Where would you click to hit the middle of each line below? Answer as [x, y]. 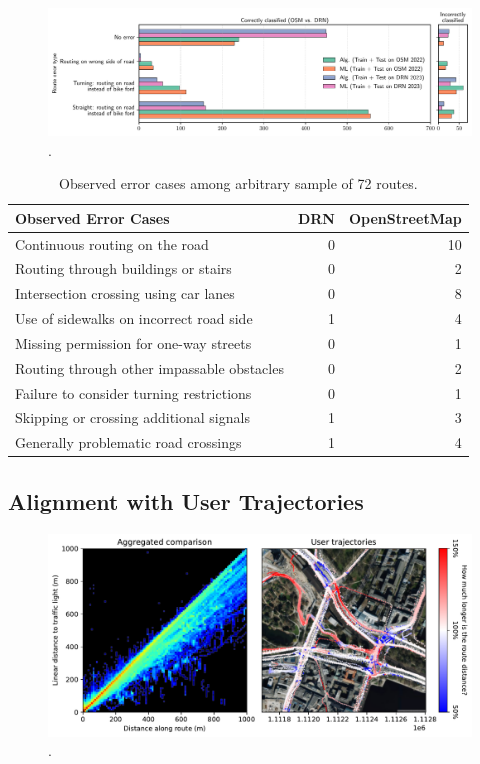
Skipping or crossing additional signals [132, 417]
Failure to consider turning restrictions [133, 392]
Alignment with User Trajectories [186, 500]
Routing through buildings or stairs [123, 268]
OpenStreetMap [405, 217]
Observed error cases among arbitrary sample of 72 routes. [238, 183]
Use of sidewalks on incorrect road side [134, 318]
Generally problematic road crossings [128, 442]
